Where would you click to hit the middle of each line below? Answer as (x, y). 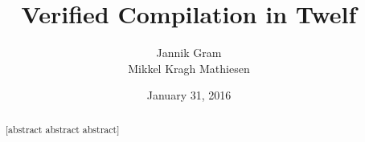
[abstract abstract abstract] (62, 129)
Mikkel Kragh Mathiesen (189, 68)
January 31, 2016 (189, 95)
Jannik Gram (189, 53)
